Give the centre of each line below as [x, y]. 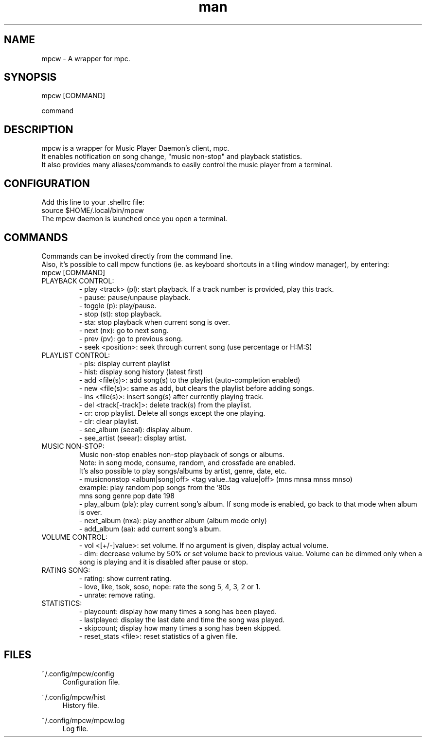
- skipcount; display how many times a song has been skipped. [180, 628]
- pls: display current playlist [124, 363]
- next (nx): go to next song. [124, 330]
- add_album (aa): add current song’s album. [150, 529]
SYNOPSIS [30, 77]
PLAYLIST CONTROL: [76, 355]
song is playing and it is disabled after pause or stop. [164, 562]
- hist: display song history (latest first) [141, 371]
